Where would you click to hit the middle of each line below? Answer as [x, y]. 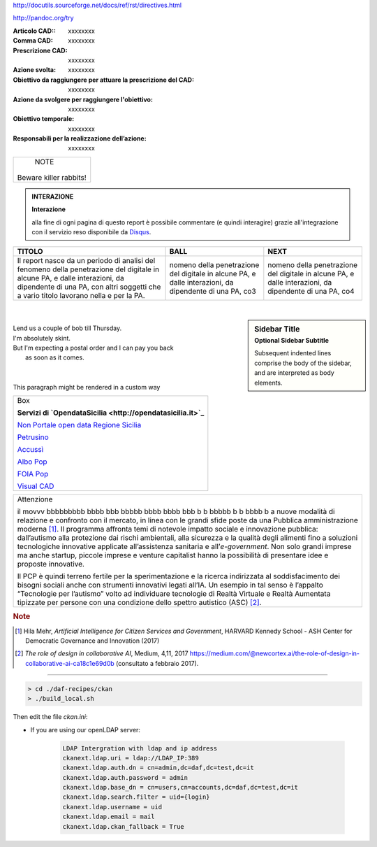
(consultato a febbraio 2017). [157, 663]
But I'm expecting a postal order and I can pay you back [93, 348]
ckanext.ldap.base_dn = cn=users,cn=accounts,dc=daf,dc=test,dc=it [180, 788]
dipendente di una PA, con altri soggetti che [89, 287]
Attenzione [35, 499]
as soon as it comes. [55, 357]
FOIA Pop [33, 474]
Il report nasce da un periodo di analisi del [86, 261]
